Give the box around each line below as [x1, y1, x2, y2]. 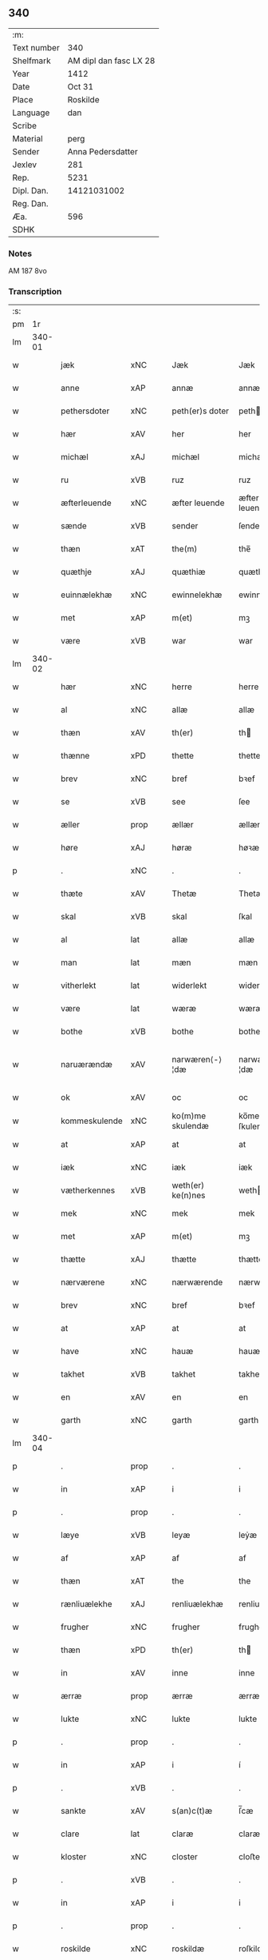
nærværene [61, 1277, 105, 1288]
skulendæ [171, 1121, 209, 1132]
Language [12, 107, 50, 118]
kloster [61, 1851, 87, 1862]
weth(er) [171, 1180, 205, 1191]
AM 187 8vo [8, 266, 48, 276]
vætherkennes [61, 1185, 116, 1196]
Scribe [12, 120, 37, 131]
